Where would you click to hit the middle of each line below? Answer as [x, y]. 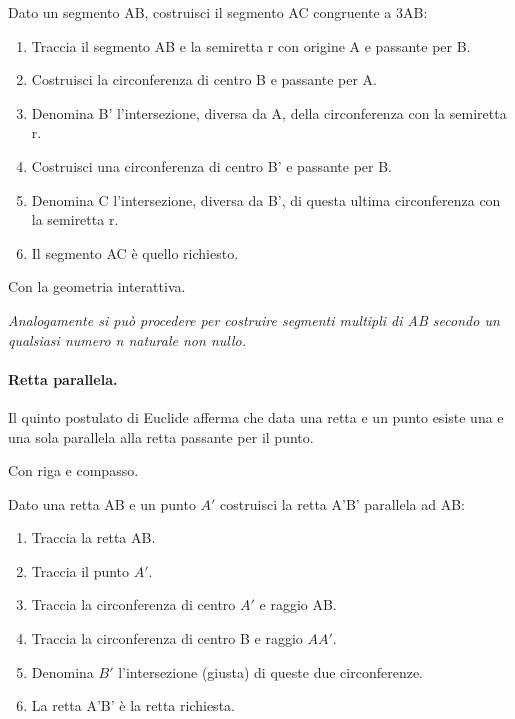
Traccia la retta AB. [93, 537]
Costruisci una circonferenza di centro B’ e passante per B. [211, 165]
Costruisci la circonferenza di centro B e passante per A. [204, 79]
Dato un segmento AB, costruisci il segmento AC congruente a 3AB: [218, 12]
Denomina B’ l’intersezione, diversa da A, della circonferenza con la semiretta [269, 112]
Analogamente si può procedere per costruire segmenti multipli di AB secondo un [254, 319]
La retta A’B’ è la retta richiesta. [133, 705]
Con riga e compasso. [73, 470]
